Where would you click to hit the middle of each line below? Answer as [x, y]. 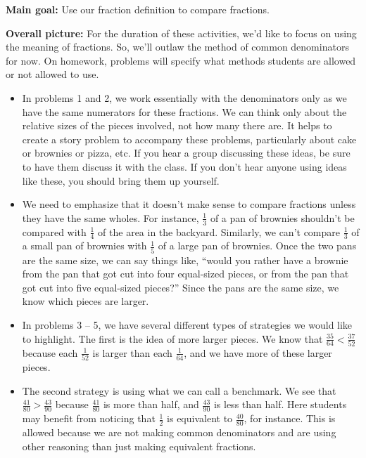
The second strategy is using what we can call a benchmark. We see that [179, 390]
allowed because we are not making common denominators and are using [179, 432]
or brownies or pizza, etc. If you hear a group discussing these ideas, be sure [186, 153]
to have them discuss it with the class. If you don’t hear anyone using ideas [184, 166]
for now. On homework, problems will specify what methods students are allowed [181, 60]
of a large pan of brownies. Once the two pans [257, 246]
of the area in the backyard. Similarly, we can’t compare [219, 231]
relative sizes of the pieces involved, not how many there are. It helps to [177, 125]
